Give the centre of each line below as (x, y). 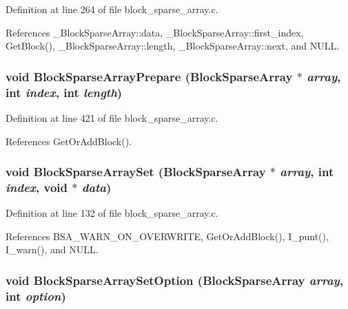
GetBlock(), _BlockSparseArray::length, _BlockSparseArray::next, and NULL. (173, 46)
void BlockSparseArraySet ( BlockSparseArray (136, 172)
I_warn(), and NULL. (52, 249)
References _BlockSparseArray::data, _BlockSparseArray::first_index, (155, 32)
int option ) (36, 296)
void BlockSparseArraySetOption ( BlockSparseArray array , (175, 280)
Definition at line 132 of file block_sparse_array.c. (112, 213)
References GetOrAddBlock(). (69, 141)
